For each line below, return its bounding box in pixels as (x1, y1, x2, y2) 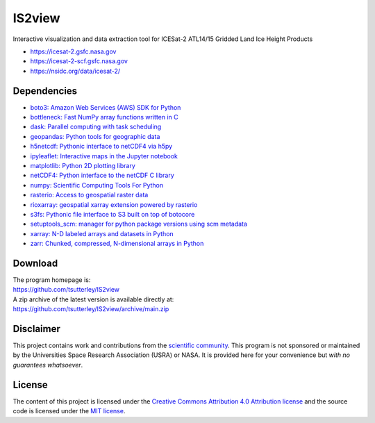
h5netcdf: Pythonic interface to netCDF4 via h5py (30, 142, 173, 151)
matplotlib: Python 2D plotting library (30, 161, 135, 169)
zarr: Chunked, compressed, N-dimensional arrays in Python (30, 240, 204, 248)
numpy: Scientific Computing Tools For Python (30, 181, 164, 189)
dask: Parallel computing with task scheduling (30, 122, 162, 131)
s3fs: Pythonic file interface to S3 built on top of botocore (30, 210, 195, 218)
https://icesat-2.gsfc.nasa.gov (30, 47, 117, 56)
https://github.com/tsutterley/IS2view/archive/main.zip (12, 305, 169, 313)
